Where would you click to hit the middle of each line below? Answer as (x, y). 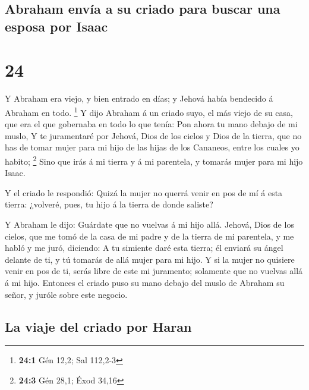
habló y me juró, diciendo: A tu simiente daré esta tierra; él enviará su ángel (144, 248)
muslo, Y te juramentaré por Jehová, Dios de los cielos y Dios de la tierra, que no (153, 135)
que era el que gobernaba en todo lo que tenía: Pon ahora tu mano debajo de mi (151, 124)
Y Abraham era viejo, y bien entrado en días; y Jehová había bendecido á (139, 98)
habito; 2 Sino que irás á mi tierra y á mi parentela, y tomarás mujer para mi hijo (154, 160)
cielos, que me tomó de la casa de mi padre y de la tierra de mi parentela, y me (149, 236)
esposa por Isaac (56, 26)
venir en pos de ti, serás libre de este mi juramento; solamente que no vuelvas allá (154, 271)
